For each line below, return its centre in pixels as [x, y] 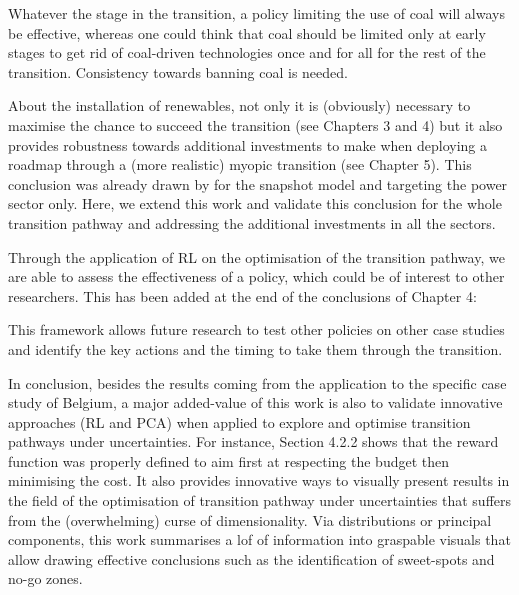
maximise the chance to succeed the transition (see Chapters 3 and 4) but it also [255, 124]
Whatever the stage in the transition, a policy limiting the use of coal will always [256, 13]
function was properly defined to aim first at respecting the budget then [229, 460]
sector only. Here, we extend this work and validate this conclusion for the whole [255, 203]
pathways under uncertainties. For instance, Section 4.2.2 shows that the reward [253, 441]
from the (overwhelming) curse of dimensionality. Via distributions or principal [250, 519]
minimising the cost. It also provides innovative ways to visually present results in [259, 480]
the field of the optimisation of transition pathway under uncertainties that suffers [260, 500]
